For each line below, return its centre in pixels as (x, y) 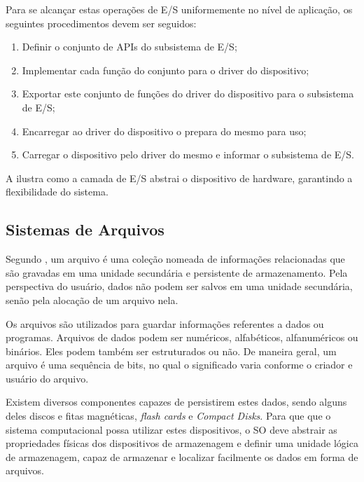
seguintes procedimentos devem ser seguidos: (101, 23)
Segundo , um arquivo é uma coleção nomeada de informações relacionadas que (175, 259)
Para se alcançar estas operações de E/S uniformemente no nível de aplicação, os (179, 9)
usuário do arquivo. (47, 378)
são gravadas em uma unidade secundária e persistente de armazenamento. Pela (177, 272)
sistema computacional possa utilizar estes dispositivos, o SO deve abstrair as (171, 429)
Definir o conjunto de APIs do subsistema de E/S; (129, 47)
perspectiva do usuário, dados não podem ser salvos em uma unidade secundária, (179, 286)
